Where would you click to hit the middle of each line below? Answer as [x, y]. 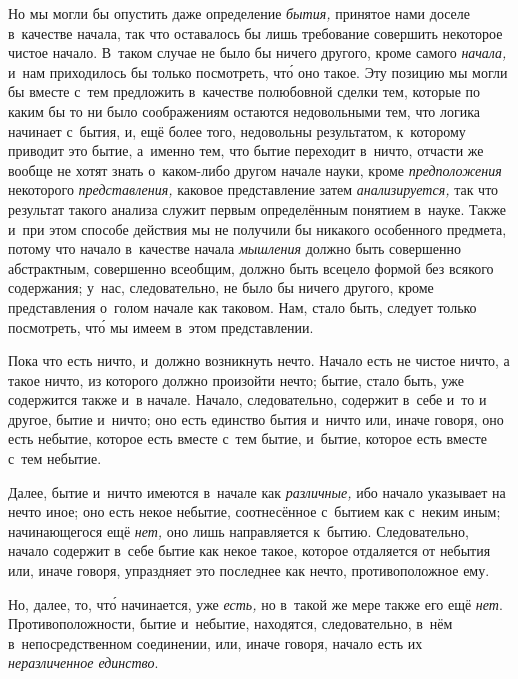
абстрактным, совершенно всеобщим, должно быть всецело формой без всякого [251, 267]
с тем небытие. [55, 458]
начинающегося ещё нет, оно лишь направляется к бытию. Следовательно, [238, 530]
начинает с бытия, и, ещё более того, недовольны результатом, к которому [237, 130]
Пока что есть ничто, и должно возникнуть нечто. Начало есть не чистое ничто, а [259, 360]
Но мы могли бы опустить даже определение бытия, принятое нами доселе [239, 13]
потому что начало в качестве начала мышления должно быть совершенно [235, 248]
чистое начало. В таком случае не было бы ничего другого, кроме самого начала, [257, 52]
